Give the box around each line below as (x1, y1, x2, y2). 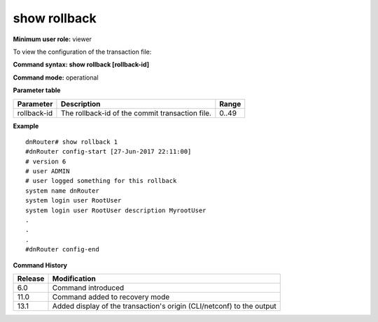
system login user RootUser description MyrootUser (25, 206, 206, 214)
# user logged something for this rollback (25, 177, 177, 185)
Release (17, 273, 45, 283)
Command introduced (52, 283, 125, 293)
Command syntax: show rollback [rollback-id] (13, 60, 150, 69)
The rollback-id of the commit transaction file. (60, 108, 211, 118)
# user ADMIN (25, 168, 70, 175)
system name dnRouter (25, 186, 99, 195)
